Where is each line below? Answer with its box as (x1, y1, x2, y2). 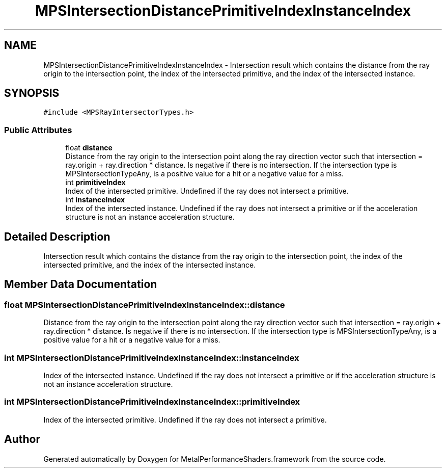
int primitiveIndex (65, 178, 126, 187)
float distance (65, 143, 113, 152)
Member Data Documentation (4, 278, 157, 291)
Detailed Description (4, 230, 110, 243)
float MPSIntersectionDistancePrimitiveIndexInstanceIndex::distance (4, 299, 285, 310)
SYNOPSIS (4, 87, 60, 100)
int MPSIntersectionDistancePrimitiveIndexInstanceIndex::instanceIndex (4, 352, 299, 363)
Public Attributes (4, 124, 72, 135)
